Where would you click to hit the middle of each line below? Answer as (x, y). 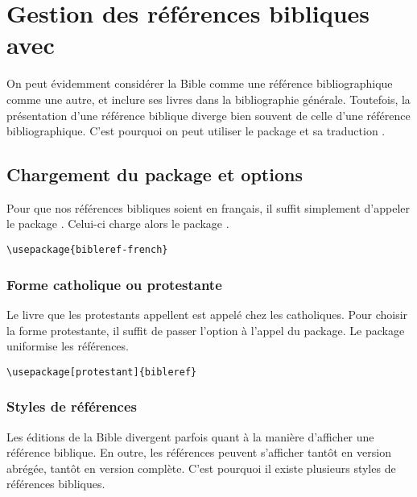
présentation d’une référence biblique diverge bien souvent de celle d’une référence (208, 115)
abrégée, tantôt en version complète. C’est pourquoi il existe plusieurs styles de (201, 468)
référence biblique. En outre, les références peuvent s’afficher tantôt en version (199, 452)
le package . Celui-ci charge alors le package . (118, 224)
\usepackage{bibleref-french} (87, 250)
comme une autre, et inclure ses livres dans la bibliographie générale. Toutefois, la (208, 99)
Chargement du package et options (155, 174)
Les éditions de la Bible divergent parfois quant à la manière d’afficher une (190, 436)
